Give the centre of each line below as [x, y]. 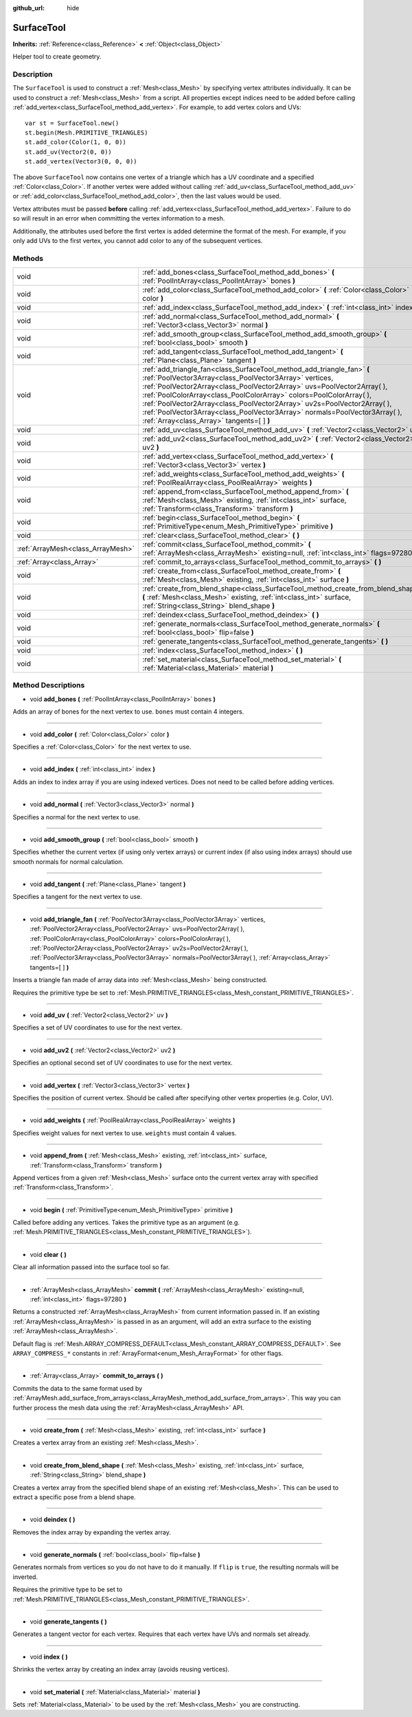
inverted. [25, 1577]
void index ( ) [49, 1657]
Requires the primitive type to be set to [68, 1589]
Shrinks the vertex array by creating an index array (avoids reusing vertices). [121, 1670]
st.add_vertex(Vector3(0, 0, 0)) [81, 162]
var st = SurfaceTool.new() [72, 123]
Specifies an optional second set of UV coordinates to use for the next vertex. [123, 1063]
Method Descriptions [49, 685]
